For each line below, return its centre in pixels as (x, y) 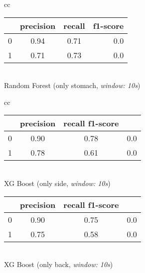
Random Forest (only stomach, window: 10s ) (72, 85)
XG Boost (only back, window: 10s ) (59, 264)
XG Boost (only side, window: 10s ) (57, 183)
